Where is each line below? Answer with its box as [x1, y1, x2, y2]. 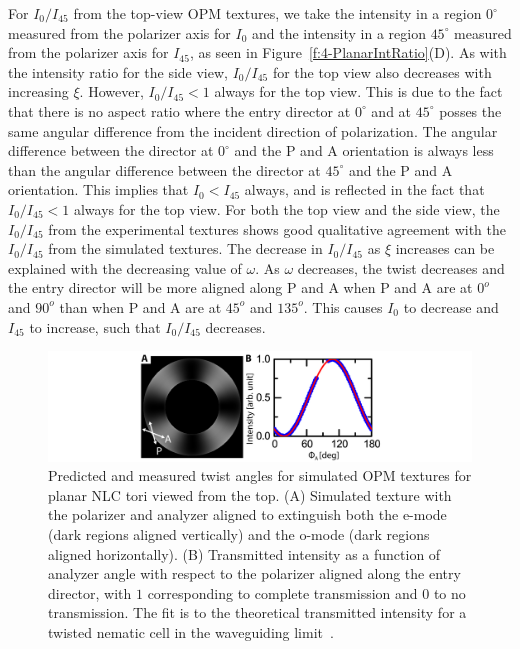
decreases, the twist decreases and [297, 257, 505, 278]
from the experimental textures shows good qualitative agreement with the [48, 218, 506, 239]
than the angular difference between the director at [8, 159, 321, 180]
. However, [79, 81, 144, 102]
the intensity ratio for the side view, [8, 61, 228, 82]
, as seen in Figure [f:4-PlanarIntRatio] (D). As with [189, 42, 507, 63]
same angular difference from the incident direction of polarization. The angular [8, 120, 498, 141]
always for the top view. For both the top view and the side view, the [73, 198, 500, 219]
